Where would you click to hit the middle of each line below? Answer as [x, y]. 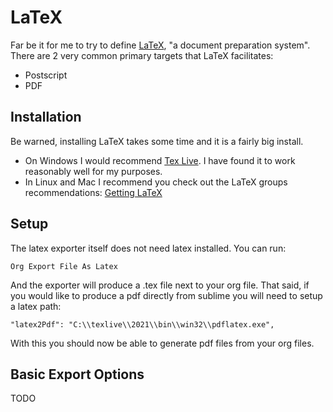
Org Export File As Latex [64, 266]
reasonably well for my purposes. [93, 171]
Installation [46, 117]
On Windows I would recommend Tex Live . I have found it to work [160, 160]
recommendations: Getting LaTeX [93, 192]
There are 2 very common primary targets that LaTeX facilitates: [142, 55]
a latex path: [36, 306]
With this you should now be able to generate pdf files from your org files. [162, 343]
